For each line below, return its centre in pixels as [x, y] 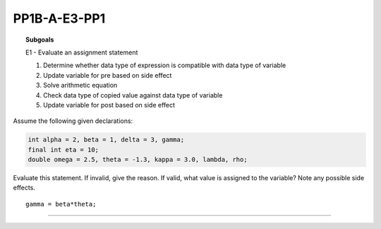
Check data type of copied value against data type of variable [133, 95]
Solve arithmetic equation [80, 86]
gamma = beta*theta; [61, 204]
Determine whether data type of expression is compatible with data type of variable [165, 65]
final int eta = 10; [63, 149]
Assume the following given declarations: [73, 121]
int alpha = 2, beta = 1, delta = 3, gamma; [106, 140]
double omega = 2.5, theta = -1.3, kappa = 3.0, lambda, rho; [138, 160]
